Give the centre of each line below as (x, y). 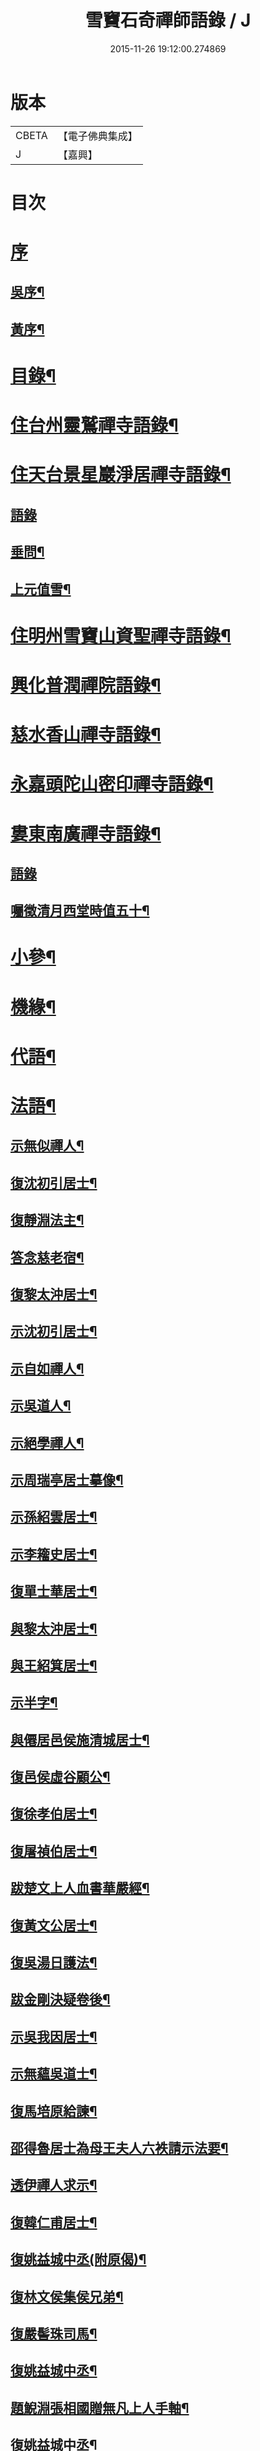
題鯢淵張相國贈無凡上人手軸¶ (100, 2407)
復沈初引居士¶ (54, 1182)
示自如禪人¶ (47, 1368)
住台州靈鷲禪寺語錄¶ (94, 425)
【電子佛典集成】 (97, 136)
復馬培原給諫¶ (54, 2111)
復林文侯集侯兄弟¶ (67, 2296)
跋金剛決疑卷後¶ (60, 1999)
